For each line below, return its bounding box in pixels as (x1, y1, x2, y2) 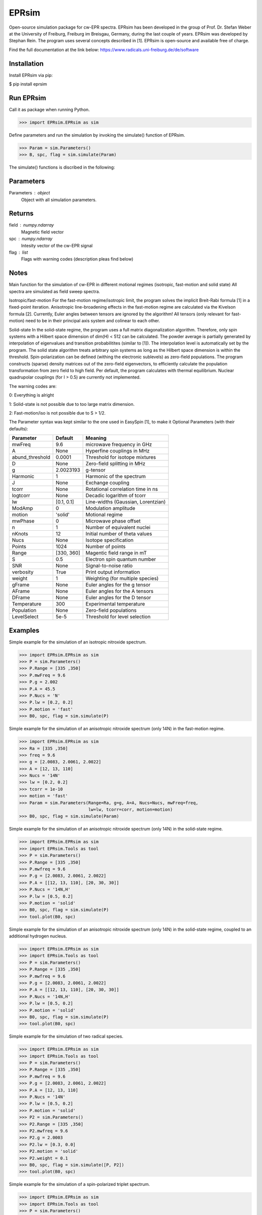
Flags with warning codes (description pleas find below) (21, 256, 133, 262)
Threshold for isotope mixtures (85, 454, 156, 461)
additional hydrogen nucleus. (9, 933, 67, 939)
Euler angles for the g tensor (85, 581, 151, 588)
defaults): (9, 426, 29, 432)
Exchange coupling (85, 479, 130, 486)
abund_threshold (12, 454, 50, 461)
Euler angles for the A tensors (85, 588, 154, 595)
